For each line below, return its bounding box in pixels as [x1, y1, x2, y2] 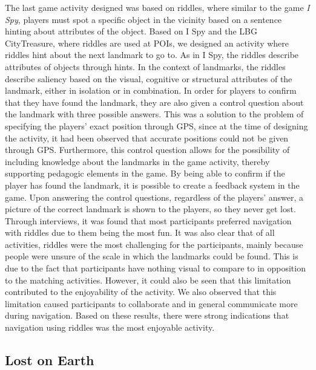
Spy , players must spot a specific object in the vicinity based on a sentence [5, 13, 282, 25]
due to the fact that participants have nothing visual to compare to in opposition [5, 262, 306, 274]
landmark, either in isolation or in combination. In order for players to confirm [5, 84, 297, 97]
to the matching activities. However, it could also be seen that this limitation [5, 273, 291, 286]
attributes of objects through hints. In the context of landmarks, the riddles [5, 60, 286, 73]
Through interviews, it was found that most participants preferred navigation [5, 214, 292, 227]
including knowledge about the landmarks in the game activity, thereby [5, 155, 270, 167]
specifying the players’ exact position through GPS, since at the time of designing [5, 119, 308, 132]
